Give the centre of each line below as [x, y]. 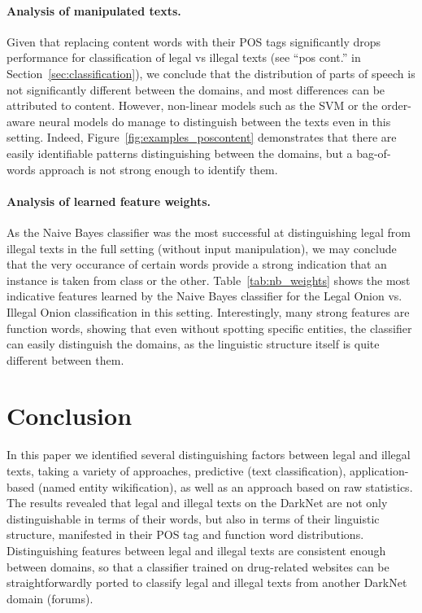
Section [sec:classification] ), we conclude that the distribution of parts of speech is [211, 73]
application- [379, 471]
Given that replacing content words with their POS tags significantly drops [194, 41]
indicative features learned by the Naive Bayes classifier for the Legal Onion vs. [204, 296]
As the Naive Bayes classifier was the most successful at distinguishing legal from [209, 232]
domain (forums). [50, 598]
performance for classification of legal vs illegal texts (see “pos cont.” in [184, 57]
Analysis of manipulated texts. [94, 10]
